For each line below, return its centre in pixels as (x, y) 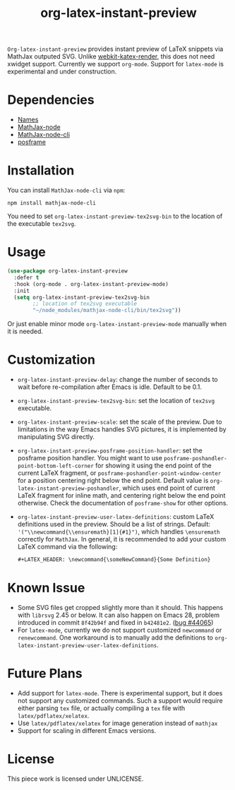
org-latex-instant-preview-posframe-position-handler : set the (110, 450)
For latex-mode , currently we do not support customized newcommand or (120, 630)
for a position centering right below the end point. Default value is (113, 481)
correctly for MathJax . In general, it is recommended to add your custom (122, 539)
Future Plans (45, 674)
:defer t (26, 277)
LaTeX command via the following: (67, 547)
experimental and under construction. (62, 71)
